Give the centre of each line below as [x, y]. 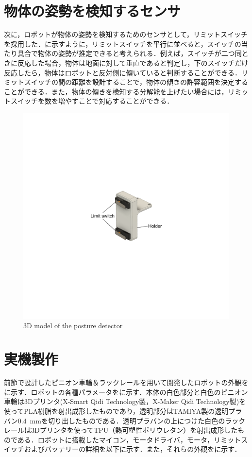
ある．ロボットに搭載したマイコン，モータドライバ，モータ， [116, 439]
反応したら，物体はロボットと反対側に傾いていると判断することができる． [123, 72]
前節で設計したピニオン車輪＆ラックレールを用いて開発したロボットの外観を [126, 382]
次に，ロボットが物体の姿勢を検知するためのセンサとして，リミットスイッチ [126, 34]
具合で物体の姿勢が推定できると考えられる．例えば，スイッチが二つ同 [129, 53]
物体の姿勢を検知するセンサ [92, 11]
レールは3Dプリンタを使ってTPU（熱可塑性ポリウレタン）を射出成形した [121, 430]
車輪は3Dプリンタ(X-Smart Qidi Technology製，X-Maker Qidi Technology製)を [125, 401]
